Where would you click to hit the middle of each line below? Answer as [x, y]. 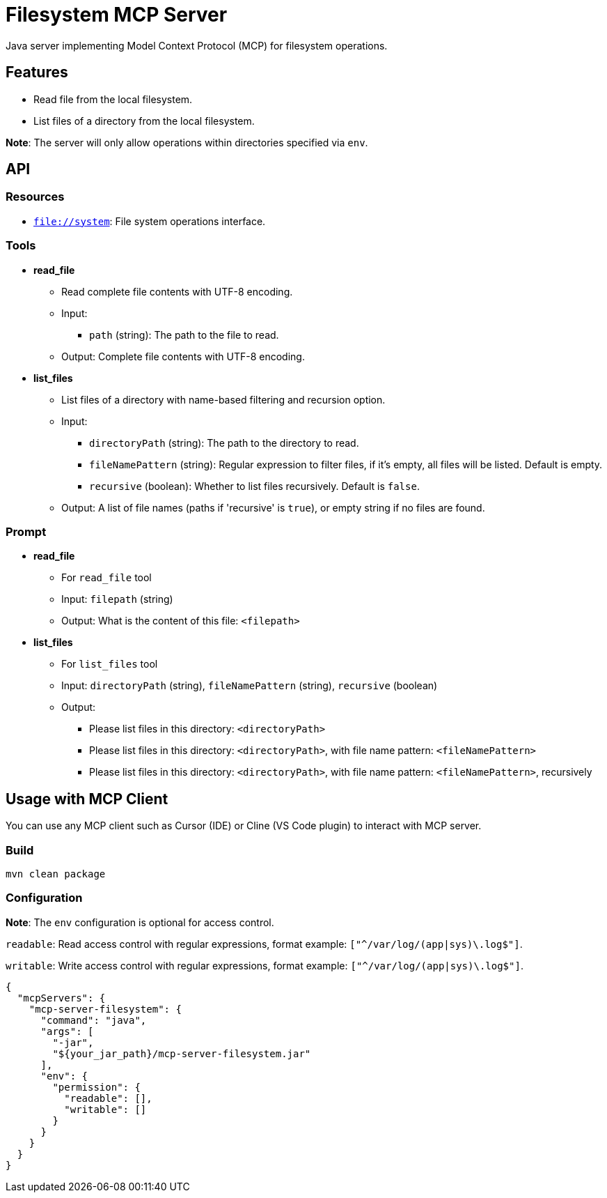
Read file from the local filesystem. [113, 99]
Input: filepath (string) [117, 599]
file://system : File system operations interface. [150, 221]
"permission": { [96, 1087]
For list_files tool [110, 664]
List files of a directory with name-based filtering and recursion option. [223, 399]
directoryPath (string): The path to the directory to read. [224, 443]
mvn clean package [56, 874]
